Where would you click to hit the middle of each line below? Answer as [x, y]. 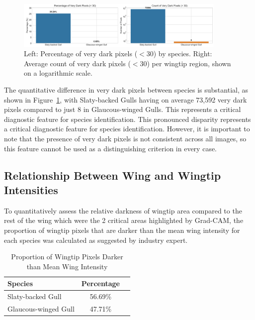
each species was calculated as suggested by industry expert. [96, 240]
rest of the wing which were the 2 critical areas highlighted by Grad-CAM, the [124, 220]
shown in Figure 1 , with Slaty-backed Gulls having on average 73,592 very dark [126, 99]
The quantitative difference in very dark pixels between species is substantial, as [126, 90]
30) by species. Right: [179, 53]
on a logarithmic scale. [58, 73]
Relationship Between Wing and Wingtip [113, 175]
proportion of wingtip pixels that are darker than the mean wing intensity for [122, 230]
